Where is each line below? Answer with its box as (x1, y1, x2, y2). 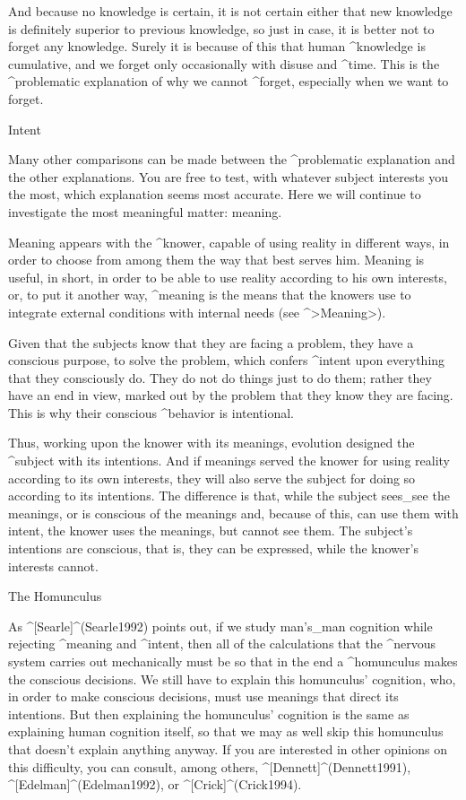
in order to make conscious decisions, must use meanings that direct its (8, 687, 399, 706)
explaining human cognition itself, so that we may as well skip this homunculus (8, 722, 444, 741)
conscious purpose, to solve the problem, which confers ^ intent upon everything (8, 351, 445, 370)
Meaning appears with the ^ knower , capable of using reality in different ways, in (8, 232, 450, 251)
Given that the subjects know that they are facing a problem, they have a (8, 333, 414, 352)
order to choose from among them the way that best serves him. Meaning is (8, 250, 425, 269)
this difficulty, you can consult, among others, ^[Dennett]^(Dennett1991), (8, 757, 411, 776)
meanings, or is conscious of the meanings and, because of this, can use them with (8, 503, 459, 522)
